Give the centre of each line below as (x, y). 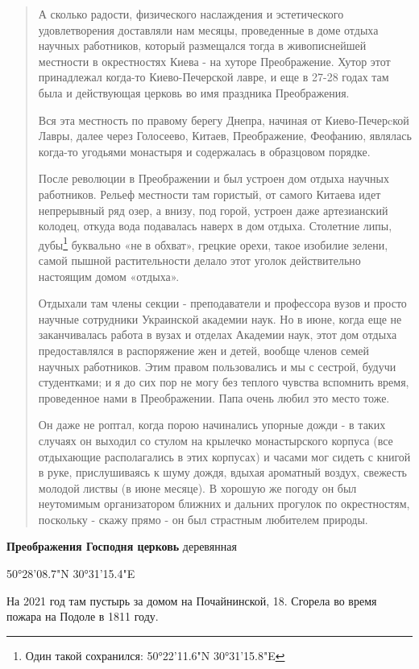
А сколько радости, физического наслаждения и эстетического (191, 14)
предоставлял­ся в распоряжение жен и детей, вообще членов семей (204, 350)
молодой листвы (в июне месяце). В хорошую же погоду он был (197, 487)
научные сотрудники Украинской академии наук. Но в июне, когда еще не (220, 318)
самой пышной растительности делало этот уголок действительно (199, 260)
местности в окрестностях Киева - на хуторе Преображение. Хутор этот (214, 61)
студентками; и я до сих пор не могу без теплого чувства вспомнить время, (224, 382)
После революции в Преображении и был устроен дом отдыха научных (214, 178)
